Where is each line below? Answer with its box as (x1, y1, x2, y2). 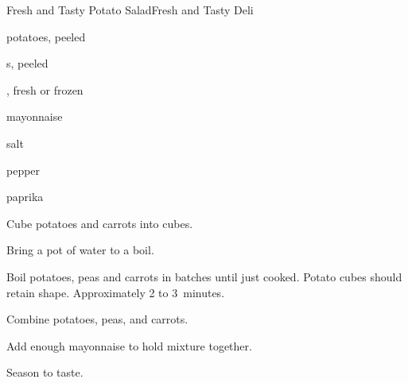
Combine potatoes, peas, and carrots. (6, 311, 188, 327)
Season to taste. (6, 364, 84, 381)
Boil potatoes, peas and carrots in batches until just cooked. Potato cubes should (6, 268, 402, 284)
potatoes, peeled (6, 28, 86, 44)
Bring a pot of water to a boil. (6, 242, 154, 258)
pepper (6, 161, 41, 178)
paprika (6, 188, 44, 205)
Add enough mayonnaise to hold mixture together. (6, 337, 252, 354)
